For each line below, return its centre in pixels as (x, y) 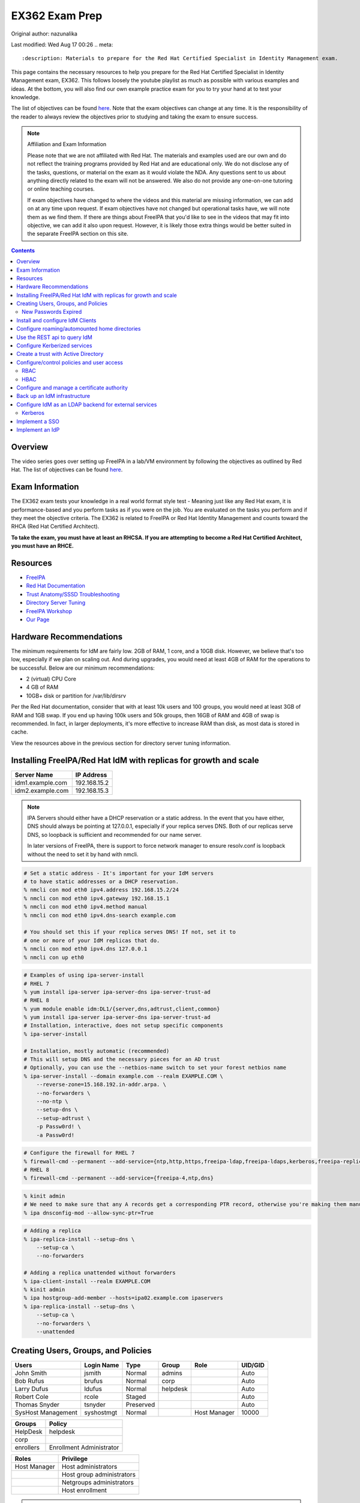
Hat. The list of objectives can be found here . (67, 470)
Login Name (102, 1365)
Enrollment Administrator (84, 1448)
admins (172, 1373)
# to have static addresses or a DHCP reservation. (101, 882)
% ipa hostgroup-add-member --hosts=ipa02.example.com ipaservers (123, 1298)
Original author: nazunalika (44, 34)
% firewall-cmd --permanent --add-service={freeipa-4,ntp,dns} (119, 1178)
